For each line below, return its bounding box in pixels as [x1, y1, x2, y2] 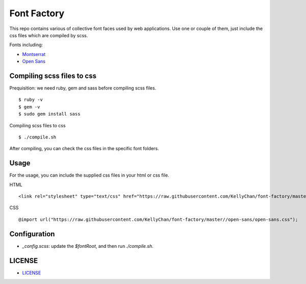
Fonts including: [9, 42, 43, 48]
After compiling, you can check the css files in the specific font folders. [9, 146, 159, 152]
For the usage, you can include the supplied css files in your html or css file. [9, 172, 169, 178]
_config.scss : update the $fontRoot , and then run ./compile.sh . [22, 243, 154, 249]
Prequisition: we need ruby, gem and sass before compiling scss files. [9, 85, 157, 91]
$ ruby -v [18, 97, 43, 103]
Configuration [9, 230, 55, 238]
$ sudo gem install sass [18, 111, 81, 117]
